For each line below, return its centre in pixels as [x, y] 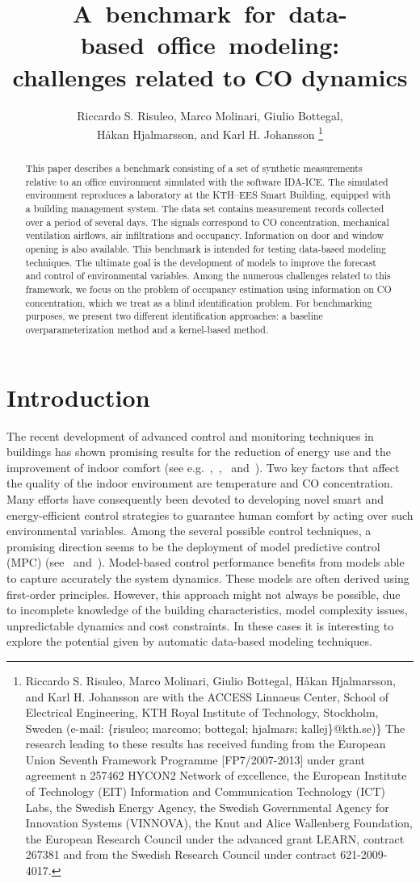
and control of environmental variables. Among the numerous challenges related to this [208, 276]
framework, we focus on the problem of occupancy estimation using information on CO [208, 289]
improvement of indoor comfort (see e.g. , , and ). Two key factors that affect [203, 467]
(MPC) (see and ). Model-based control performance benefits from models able [206, 562]
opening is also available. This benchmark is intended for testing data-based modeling [206, 249]
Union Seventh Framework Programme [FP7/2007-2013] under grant [195, 759]
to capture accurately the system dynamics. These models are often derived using [208, 578]
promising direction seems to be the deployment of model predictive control [193, 546]
